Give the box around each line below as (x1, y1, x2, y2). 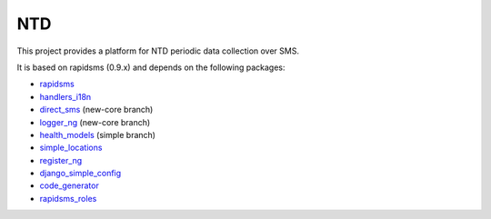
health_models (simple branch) (39, 129, 156, 140)
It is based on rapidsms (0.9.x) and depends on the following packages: (16, 62, 286, 73)
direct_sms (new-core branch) (39, 105, 154, 115)
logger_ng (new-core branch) (39, 116, 151, 127)
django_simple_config (39, 168, 122, 179)
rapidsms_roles (39, 193, 97, 204)
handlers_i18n (39, 91, 92, 102)
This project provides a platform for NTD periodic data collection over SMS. (16, 45, 300, 56)
